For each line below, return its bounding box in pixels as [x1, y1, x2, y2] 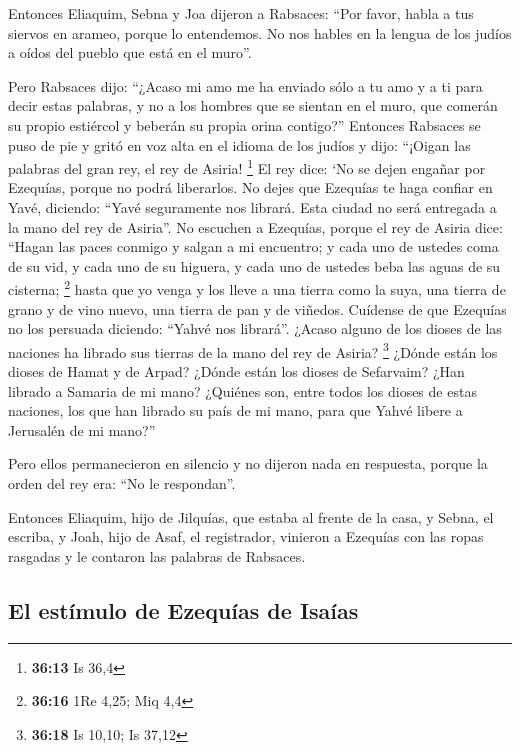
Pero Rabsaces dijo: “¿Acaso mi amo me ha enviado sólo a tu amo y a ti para [8, 75, 483, 96]
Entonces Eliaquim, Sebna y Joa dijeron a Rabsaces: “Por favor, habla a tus [8, 3, 474, 23]
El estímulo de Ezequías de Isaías [8, 594, 359, 625]
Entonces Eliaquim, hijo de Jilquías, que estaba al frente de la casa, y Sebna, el [8, 506, 494, 527]
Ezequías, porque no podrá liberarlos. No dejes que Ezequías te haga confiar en [8, 177, 493, 198]
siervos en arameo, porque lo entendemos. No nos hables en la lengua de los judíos [8, 22, 512, 43]
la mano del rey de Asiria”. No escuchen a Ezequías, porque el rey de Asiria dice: [8, 216, 503, 237]
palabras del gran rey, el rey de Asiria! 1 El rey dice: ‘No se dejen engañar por [8, 155, 486, 178]
